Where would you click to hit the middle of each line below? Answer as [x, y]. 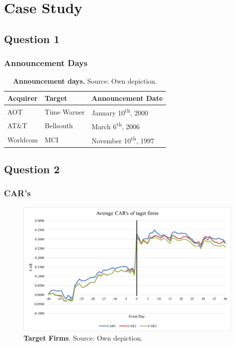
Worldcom [23, 139]
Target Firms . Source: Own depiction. [83, 338]
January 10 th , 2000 [120, 112]
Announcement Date [127, 98]
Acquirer [23, 98]
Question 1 [32, 38]
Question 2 [32, 169]
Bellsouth [59, 126]
